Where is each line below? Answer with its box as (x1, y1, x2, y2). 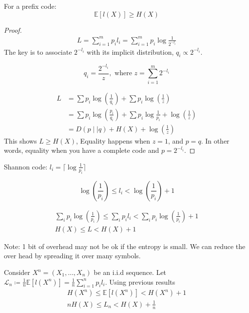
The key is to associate (4, 46, 72, 57)
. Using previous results (105, 276, 175, 287)
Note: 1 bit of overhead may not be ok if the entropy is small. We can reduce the (4, 241, 246, 251)
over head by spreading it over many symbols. (4, 250, 141, 261)
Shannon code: (4, 161, 48, 171)
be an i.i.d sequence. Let (94, 267, 167, 277)
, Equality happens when (76, 135, 151, 146)
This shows (4, 135, 37, 146)
